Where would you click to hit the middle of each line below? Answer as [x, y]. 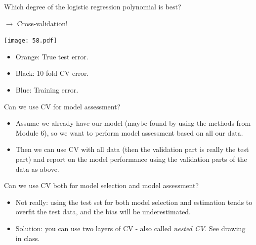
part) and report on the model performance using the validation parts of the [131, 159]
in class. [28, 238]
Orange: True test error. [52, 56]
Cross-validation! [42, 23]
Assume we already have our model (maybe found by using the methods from [133, 123]
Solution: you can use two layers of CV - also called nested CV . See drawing [130, 228]
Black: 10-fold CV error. [52, 73]
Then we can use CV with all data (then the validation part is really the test [132, 149]
